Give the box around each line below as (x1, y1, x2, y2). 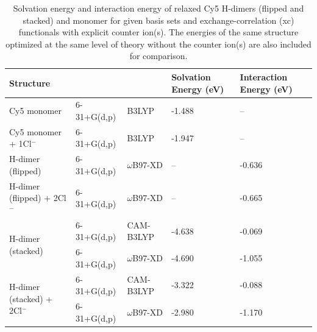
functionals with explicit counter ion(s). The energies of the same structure (18, 26, 299, 38)
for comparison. (129, 49, 188, 62)
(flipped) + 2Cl (9, 191, 66, 204)
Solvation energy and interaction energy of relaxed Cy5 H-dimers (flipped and (13, 2, 304, 14)
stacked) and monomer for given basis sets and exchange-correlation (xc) (23, 13, 294, 26)
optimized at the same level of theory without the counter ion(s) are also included (5, 37, 312, 50)
